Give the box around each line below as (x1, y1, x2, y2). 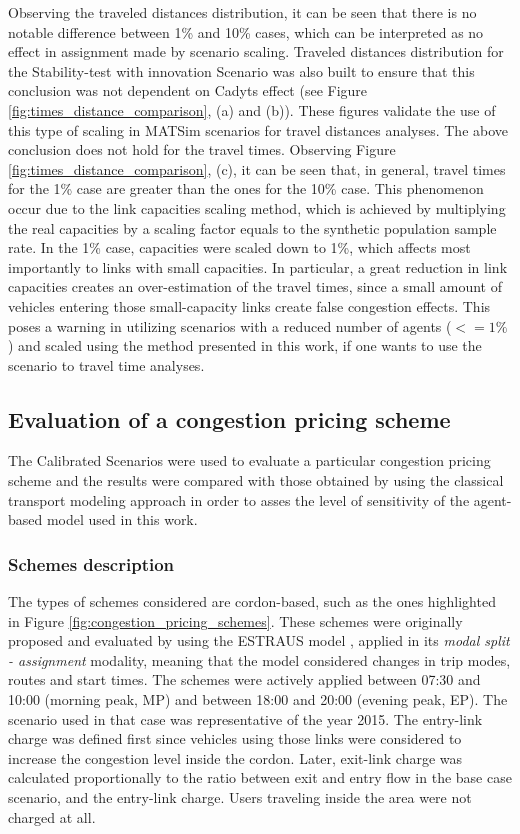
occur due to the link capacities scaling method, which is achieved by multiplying (8, 197, 506, 218)
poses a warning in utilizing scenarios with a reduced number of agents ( (8, 315, 452, 336)
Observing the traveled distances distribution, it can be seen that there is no (8, 2, 477, 22)
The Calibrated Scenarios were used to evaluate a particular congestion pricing (8, 450, 491, 471)
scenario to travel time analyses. (8, 354, 205, 375)
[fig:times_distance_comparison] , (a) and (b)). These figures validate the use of (8, 99, 496, 120)
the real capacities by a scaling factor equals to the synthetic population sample (8, 217, 497, 238)
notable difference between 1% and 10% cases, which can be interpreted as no (8, 21, 484, 42)
